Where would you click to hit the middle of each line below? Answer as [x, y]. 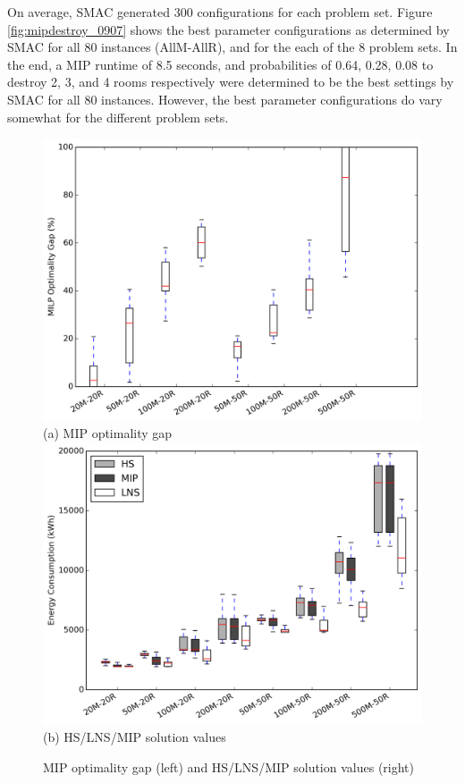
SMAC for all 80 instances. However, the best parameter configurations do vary [225, 99]
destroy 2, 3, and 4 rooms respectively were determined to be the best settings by [231, 82]
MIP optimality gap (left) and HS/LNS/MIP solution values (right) [229, 766]
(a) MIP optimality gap [108, 433]
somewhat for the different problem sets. [118, 117]
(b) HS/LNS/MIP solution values [135, 736]
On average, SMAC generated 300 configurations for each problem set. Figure [220, 12]
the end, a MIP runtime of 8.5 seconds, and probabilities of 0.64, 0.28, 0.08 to [220, 64]
